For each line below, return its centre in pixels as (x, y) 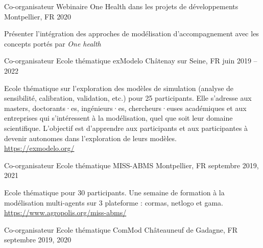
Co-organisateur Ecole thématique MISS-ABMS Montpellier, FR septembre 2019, (131, 165)
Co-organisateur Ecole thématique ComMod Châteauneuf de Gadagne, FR (121, 229)
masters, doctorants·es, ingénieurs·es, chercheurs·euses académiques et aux (125, 108)
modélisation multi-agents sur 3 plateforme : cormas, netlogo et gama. (114, 202)
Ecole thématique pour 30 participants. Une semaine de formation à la (114, 192)
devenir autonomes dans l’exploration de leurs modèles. (90, 138)
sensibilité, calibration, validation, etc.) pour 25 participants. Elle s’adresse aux (128, 98)
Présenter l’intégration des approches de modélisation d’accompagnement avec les (131, 33)
